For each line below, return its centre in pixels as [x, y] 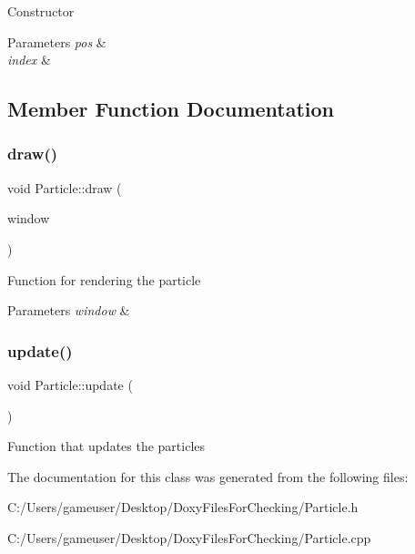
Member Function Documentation [171, 109]
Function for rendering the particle [104, 279]
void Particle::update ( [70, 384]
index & [29, 60]
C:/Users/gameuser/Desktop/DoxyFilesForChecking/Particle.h [183, 507]
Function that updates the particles [106, 446]
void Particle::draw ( [65, 187]
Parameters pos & [57, 41]
